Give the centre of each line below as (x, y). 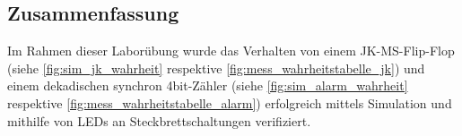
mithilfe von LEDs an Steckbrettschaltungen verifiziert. (159, 120)
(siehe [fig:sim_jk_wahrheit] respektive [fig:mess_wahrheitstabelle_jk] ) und (216, 68)
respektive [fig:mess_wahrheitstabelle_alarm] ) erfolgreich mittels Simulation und (230, 102)
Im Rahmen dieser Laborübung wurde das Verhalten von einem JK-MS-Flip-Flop (231, 51)
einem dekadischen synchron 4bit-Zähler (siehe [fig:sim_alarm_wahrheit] (208, 85)
